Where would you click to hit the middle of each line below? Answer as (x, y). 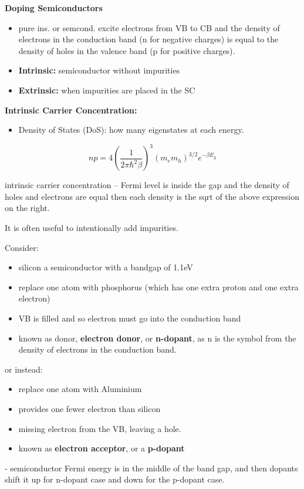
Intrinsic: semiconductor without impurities (99, 70)
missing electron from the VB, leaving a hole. (100, 428)
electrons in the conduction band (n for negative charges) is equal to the (148, 39)
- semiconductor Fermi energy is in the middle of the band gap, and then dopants (151, 468)
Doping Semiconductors (54, 8)
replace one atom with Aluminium (80, 389)
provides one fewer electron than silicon (89, 408)
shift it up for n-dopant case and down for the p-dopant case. (115, 479)
